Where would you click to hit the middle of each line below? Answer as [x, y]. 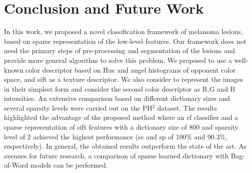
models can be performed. [69, 165]
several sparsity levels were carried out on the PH [78, 107]
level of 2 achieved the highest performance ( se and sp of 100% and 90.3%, [116, 136]
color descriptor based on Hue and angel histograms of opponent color [131, 69]
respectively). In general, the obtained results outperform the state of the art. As [125, 146]
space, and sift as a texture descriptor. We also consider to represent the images [124, 79]
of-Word [16, 165]
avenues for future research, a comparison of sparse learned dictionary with [116, 155]
